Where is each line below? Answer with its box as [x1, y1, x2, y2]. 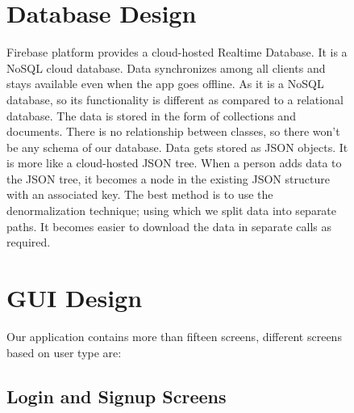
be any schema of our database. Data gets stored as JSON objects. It [6, 138, 348, 155]
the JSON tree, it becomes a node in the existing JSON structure [6, 170, 330, 187]
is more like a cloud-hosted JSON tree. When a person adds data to [6, 154, 342, 171]
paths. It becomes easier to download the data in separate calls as [6, 217, 331, 234]
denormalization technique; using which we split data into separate [6, 202, 337, 219]
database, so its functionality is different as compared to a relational [6, 91, 344, 107]
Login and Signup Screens [6, 383, 227, 408]
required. [6, 234, 51, 251]
